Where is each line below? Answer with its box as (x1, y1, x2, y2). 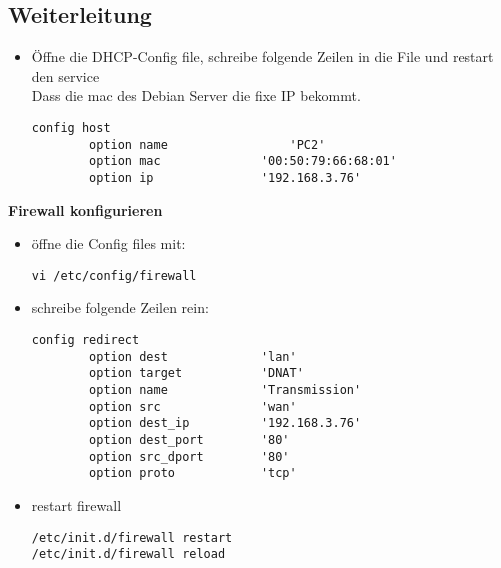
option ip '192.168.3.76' (89, 170, 362, 185)
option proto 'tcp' (89, 466, 297, 481)
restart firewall (31, 494, 122, 515)
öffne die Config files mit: (31, 233, 186, 254)
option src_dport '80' (89, 449, 290, 464)
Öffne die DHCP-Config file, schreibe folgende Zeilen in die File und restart (31, 46, 494, 67)
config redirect (31, 333, 140, 348)
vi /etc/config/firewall (31, 268, 197, 283)
